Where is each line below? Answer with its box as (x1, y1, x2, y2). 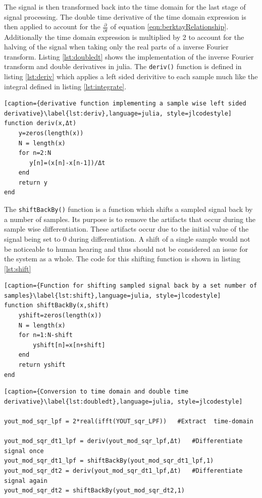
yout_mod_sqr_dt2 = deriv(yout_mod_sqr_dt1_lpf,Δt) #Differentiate (4, 467, 243, 474)
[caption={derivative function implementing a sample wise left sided (4, 100, 246, 107)
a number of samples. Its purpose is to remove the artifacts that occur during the (4, 213, 256, 224)
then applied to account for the (4, 21, 100, 32)
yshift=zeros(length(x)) (18, 312, 102, 319)
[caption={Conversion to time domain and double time (4, 388, 189, 396)
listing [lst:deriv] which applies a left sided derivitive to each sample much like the (4, 71, 258, 81)
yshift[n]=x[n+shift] (33, 341, 106, 349)
